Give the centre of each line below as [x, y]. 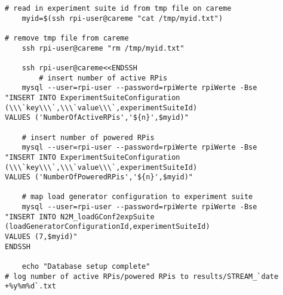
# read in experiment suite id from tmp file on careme [118, 8]
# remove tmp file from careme [67, 38]
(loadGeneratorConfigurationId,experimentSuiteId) [107, 227]
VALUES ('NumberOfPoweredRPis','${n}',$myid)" [99, 177]
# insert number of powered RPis [88, 137]
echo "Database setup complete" [86, 267]
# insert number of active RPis [103, 78]
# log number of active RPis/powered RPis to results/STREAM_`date [142, 276]
